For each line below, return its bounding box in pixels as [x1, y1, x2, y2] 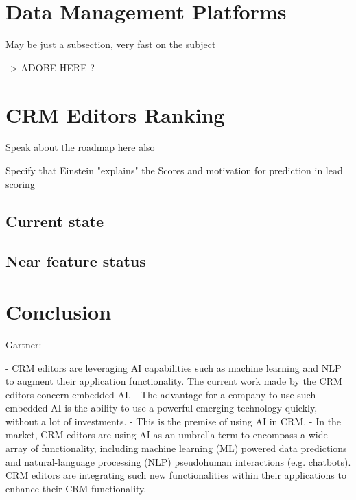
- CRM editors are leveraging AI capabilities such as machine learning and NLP [5, 360, 342, 374]
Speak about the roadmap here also [5, 140, 155, 154]
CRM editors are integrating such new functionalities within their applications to [5, 468, 346, 482]
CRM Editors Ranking [5, 100, 225, 128]
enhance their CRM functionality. [5, 481, 147, 495]
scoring [5, 176, 35, 191]
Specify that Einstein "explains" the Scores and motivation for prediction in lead [5, 163, 343, 178]
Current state [5, 210, 104, 231]
